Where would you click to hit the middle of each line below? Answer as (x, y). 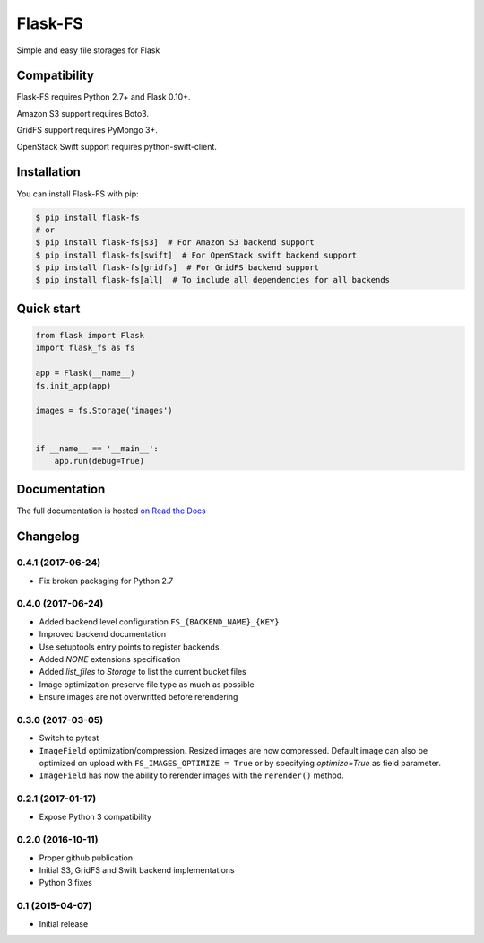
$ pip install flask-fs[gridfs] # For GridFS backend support (177, 268)
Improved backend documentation (102, 634)
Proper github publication (86, 858)
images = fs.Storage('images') (104, 411)
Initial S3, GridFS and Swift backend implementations (137, 870)
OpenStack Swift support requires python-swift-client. (117, 146)
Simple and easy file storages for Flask (88, 50)
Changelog (48, 537)
